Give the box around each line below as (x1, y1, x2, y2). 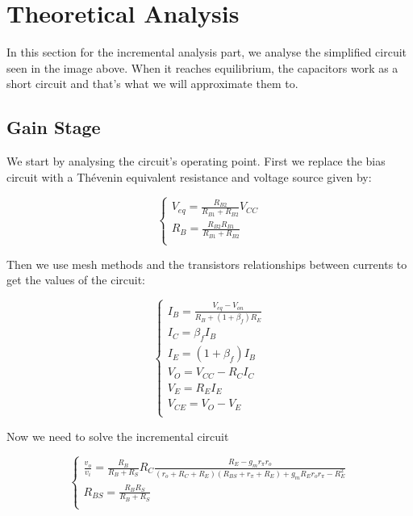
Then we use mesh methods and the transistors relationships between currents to (6, 255, 407, 272)
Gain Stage (6, 115, 101, 140)
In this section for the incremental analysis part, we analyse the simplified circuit (6, 44, 407, 61)
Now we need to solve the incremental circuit (6, 427, 229, 444)
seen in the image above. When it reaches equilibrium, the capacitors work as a (6, 59, 398, 76)
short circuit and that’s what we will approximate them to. (6, 75, 298, 92)
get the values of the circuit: (6, 271, 145, 288)
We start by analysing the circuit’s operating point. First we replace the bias (6, 153, 386, 170)
